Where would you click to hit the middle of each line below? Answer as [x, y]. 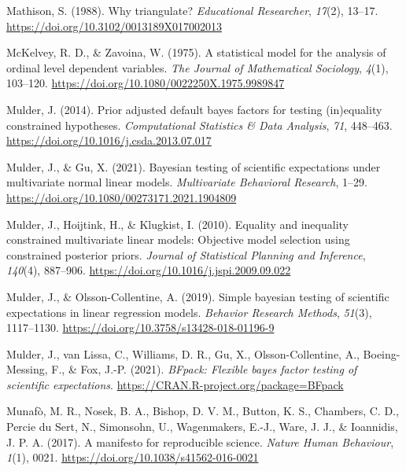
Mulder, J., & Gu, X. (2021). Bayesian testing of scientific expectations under [194, 166]
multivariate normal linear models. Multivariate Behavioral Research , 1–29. [187, 182]
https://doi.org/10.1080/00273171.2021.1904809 [122, 197]
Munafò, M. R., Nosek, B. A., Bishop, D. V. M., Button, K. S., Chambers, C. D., [203, 411]
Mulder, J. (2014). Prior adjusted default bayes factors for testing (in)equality [194, 109]
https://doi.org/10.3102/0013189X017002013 [114, 26]
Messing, [27, 369]
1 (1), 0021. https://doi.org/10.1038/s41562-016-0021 [133, 457]
